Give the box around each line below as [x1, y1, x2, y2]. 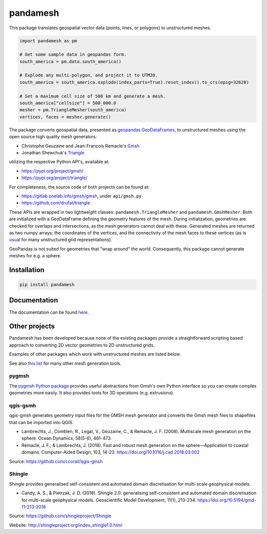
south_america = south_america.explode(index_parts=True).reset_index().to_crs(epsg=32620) [19, 79, 249, 85]
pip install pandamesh [19, 282, 75, 288]
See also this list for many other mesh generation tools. [9, 360, 122, 366]
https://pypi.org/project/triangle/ [21, 175, 88, 181]
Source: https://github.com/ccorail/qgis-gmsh [9, 458, 103, 464]
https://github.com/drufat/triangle [21, 200, 90, 206]
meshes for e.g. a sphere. [9, 253, 62, 259]
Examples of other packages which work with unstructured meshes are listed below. [9, 351, 181, 357]
